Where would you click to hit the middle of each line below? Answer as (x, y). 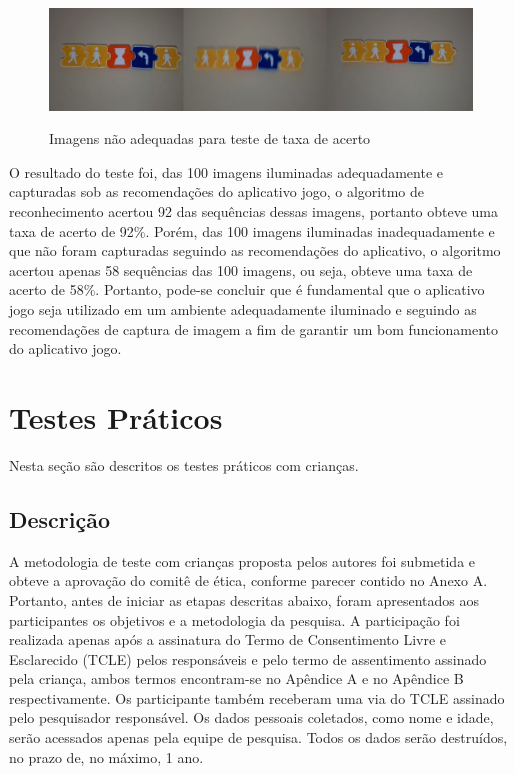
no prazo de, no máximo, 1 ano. (106, 756)
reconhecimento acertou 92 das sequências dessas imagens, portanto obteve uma (254, 211)
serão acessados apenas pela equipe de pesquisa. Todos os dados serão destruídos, (258, 737)
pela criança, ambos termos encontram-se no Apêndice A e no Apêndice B (236, 678)
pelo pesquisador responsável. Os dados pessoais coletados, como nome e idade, (251, 717)
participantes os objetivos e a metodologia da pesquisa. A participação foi (234, 619)
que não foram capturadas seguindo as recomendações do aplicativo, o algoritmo (255, 250)
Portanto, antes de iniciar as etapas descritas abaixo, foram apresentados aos (244, 599)
